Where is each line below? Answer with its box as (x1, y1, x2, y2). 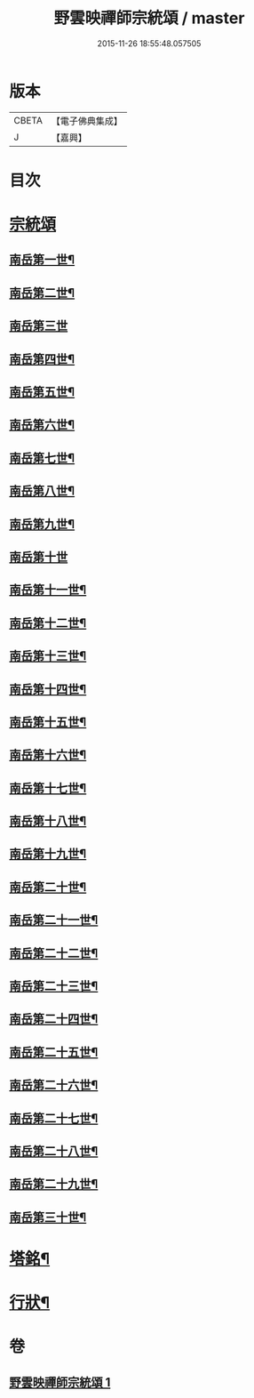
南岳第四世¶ (9, 351, 75, 366)
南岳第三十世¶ (9, 1209, 87, 1225)
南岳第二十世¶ (9, 880, 87, 895)
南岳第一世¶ (9, 253, 75, 268)
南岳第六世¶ (9, 417, 75, 432)
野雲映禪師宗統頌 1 (9, 1375, 111, 1390)
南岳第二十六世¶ (9, 1078, 99, 1093)
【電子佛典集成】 (51, 115, 123, 127)
